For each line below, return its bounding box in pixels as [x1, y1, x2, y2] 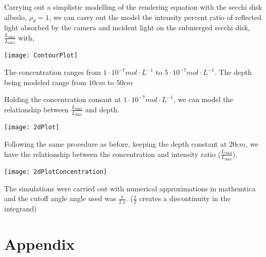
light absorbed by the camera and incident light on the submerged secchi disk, [4, 22, 250, 33]
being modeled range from [4, 76, 86, 87]
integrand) [4, 203, 37, 214]
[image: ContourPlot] [4, 52, 78, 60]
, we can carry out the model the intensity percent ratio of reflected [49, 11, 262, 22]
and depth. [85, 104, 120, 114]
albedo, [4, 11, 27, 22]
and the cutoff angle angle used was [4, 193, 116, 204]
